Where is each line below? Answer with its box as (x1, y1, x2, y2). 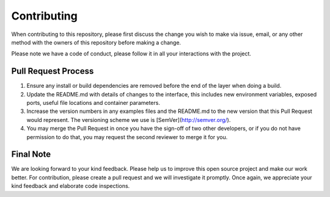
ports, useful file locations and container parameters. (26, 99, 160, 107)
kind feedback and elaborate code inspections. (11, 182, 130, 190)
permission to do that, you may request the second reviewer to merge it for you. (26, 133, 228, 140)
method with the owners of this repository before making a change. (11, 38, 182, 46)
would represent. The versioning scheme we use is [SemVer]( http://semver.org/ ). (26, 116, 231, 123)
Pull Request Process (11, 66, 94, 76)
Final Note (11, 149, 51, 160)
